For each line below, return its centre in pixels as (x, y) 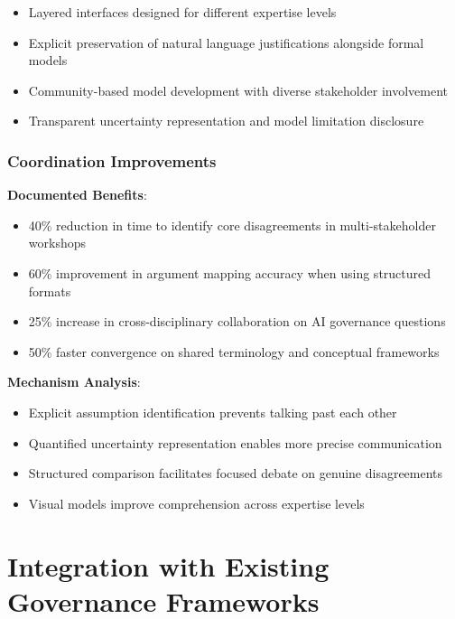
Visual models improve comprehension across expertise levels (196, 503)
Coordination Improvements (112, 160)
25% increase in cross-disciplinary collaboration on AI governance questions (237, 321)
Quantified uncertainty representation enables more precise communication (235, 442)
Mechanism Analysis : (74, 382)
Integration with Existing (168, 565)
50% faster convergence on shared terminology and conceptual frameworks (234, 351)
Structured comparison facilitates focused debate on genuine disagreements (236, 473)
